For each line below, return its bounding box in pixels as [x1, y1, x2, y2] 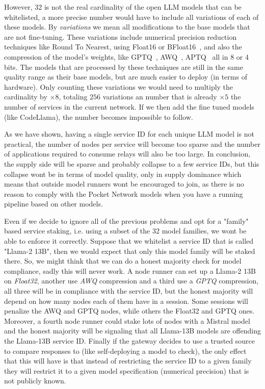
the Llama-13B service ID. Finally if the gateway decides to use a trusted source [4, 335, 255, 346]
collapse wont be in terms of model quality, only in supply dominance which [4, 168, 242, 179]
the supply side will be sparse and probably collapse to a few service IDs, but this [4, 158, 259, 169]
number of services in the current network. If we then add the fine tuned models [4, 101, 254, 112]
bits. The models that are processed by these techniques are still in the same [4, 61, 243, 72]
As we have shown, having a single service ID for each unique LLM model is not [4, 128, 255, 139]
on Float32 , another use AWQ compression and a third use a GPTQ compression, [4, 275, 259, 286]
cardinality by [4, 91, 47, 102]
